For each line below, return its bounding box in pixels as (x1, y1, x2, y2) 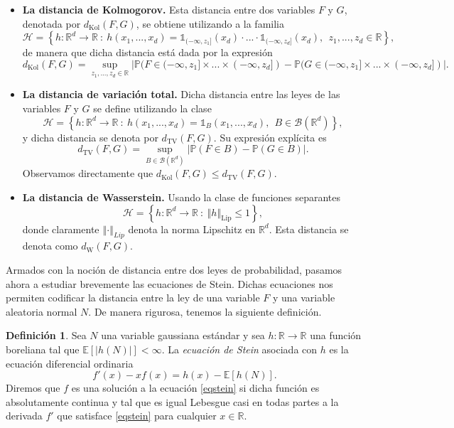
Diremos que (6, 380, 60, 395)
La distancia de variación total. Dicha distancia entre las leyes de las (22, 87, 340, 102)
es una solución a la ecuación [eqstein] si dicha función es (71, 380, 320, 395)
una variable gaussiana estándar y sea (101, 328, 265, 343)
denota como (22, 238, 78, 253)
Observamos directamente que (22, 166, 153, 181)
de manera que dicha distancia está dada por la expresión (22, 45, 273, 60)
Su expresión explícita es (220, 129, 327, 144)
